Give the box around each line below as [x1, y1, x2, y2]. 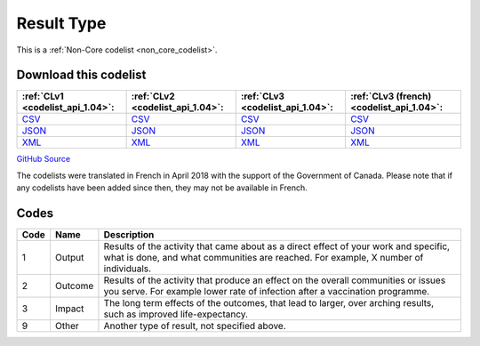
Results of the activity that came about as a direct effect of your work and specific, [103, 240, 451, 253]
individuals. [103, 262, 151, 275]
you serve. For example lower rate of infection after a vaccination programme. [103, 286, 430, 298]
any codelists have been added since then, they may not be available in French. [16, 182, 308, 193]
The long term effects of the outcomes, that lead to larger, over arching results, [103, 297, 435, 310]
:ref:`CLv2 [131, 90, 175, 102]
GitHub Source [16, 154, 71, 165]
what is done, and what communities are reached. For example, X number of [103, 252, 424, 264]
